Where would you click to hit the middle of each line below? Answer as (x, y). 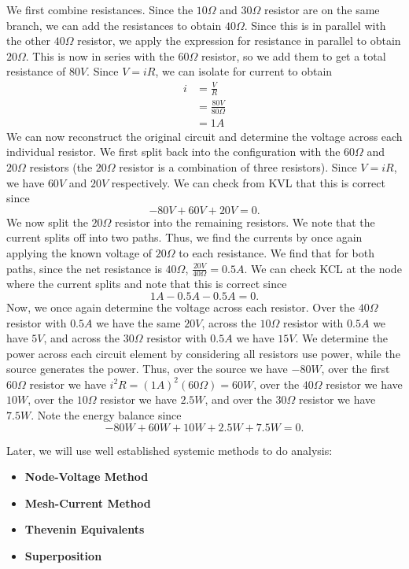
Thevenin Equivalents (85, 529)
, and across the (82, 338)
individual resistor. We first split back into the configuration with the (173, 151)
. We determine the (341, 338)
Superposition (63, 556)
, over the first (356, 369)
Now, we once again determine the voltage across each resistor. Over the (181, 307)
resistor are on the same (322, 9)
